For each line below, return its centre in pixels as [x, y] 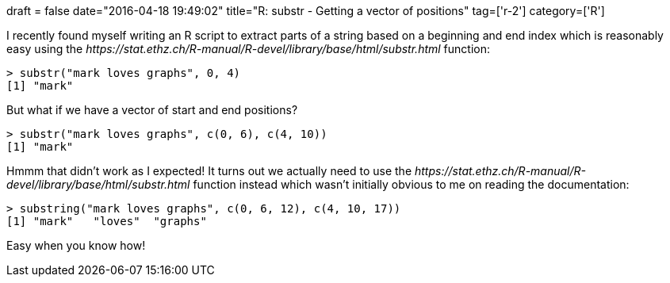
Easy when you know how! [76, 245]
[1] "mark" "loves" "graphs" [107, 221]
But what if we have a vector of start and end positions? [152, 110]
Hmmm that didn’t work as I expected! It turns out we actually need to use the [209, 171]
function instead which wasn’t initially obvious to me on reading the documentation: [411, 184]
